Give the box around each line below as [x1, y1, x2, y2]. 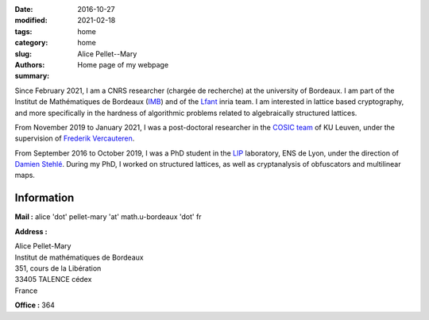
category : [14, 38, 48, 48]
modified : [14, 16, 48, 25]
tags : [14, 26, 33, 36]
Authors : [14, 60, 45, 69]
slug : [14, 48, 32, 59]
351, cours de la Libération [14, 263, 102, 273]
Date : [14, 5, 33, 13]
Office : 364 [14, 300, 56, 310]
